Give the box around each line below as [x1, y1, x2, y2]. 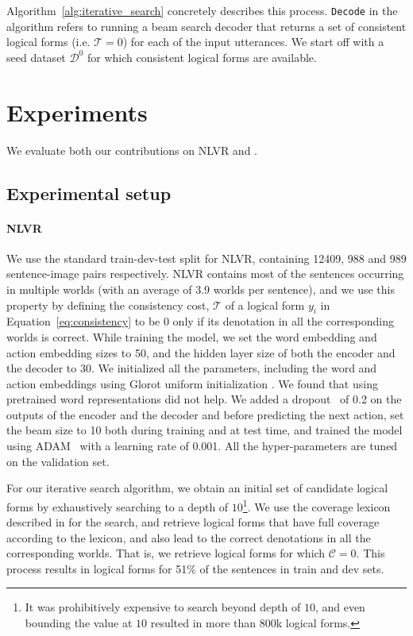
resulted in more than [150, 615, 257, 631]
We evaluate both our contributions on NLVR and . [6, 141, 257, 158]
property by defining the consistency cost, [6, 296, 210, 313]
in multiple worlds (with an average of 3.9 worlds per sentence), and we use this [6, 280, 395, 297]
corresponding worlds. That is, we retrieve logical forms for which [6, 545, 326, 561]
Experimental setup [6, 180, 172, 205]
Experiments [6, 95, 148, 128]
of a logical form [225, 296, 305, 313]
